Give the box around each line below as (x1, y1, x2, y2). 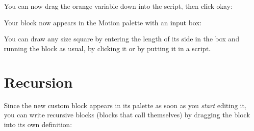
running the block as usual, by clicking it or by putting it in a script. (4, 43, 211, 53)
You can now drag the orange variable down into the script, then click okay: (4, 1, 232, 11)
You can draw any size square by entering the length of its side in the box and (4, 34, 239, 44)
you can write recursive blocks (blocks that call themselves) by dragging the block (4, 110, 250, 120)
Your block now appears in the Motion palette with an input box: (4, 17, 202, 27)
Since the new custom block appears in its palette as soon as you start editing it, (4, 100, 247, 110)
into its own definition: (4, 119, 72, 129)
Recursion (4, 72, 73, 92)
